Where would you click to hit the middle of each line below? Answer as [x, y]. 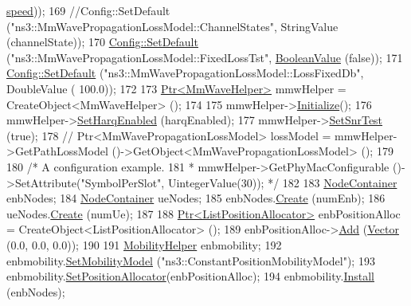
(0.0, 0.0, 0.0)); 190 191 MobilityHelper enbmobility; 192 [144, 244]
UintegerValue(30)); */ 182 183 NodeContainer [282, 182]
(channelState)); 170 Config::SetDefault [102, 42]
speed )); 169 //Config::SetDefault [88, 10]
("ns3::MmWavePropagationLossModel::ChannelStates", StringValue [172, 26]
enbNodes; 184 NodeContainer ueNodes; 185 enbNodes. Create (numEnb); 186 [196, 198]
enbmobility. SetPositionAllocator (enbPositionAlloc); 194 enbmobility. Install [191, 276]
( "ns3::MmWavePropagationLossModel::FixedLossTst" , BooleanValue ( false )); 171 [205, 57]
